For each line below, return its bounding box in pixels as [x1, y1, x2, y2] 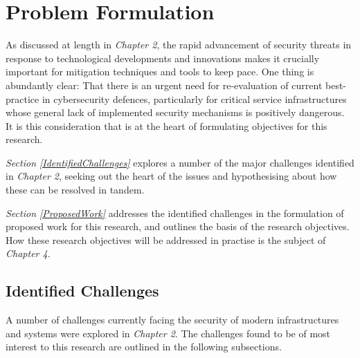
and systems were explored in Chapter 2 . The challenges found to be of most [6, 326, 331, 340]
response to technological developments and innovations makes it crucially [6, 50, 320, 65]
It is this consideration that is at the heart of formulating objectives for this [6, 118, 327, 133]
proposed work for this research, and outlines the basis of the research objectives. [6, 219, 350, 234]
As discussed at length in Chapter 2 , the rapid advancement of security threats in [6, 37, 352, 52]
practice [6, 91, 39, 106]
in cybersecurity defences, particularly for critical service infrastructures [42, 91, 347, 106]
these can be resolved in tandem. [6, 182, 145, 197]
